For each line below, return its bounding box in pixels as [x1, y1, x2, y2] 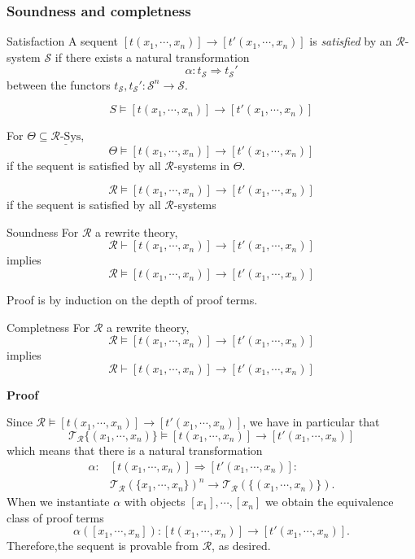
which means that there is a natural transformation [7, 442, 263, 459]
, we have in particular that [242, 413, 380, 430]
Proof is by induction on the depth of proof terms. [7, 291, 258, 308]
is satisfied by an [309, 33, 392, 50]
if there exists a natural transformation [55, 48, 250, 65]
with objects [124, 493, 186, 510]
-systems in [173, 156, 230, 173]
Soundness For [7, 223, 79, 240]
